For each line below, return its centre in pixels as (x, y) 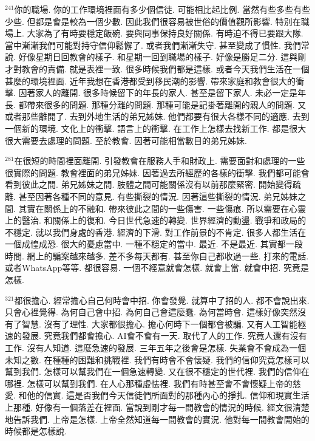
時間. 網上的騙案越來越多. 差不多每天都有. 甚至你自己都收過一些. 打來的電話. (157, 255)
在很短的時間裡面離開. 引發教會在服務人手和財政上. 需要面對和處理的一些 (160, 161)
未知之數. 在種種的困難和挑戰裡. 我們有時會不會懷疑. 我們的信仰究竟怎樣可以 (157, 359)
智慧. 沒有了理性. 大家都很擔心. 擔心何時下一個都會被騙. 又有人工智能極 (164, 323)
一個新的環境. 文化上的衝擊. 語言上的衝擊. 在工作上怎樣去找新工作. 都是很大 (156, 128)
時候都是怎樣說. (36, 431)
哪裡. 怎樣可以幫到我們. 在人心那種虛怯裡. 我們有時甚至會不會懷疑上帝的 (149, 383)
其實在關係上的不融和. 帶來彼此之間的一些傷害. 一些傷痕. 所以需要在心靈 (162, 208)
